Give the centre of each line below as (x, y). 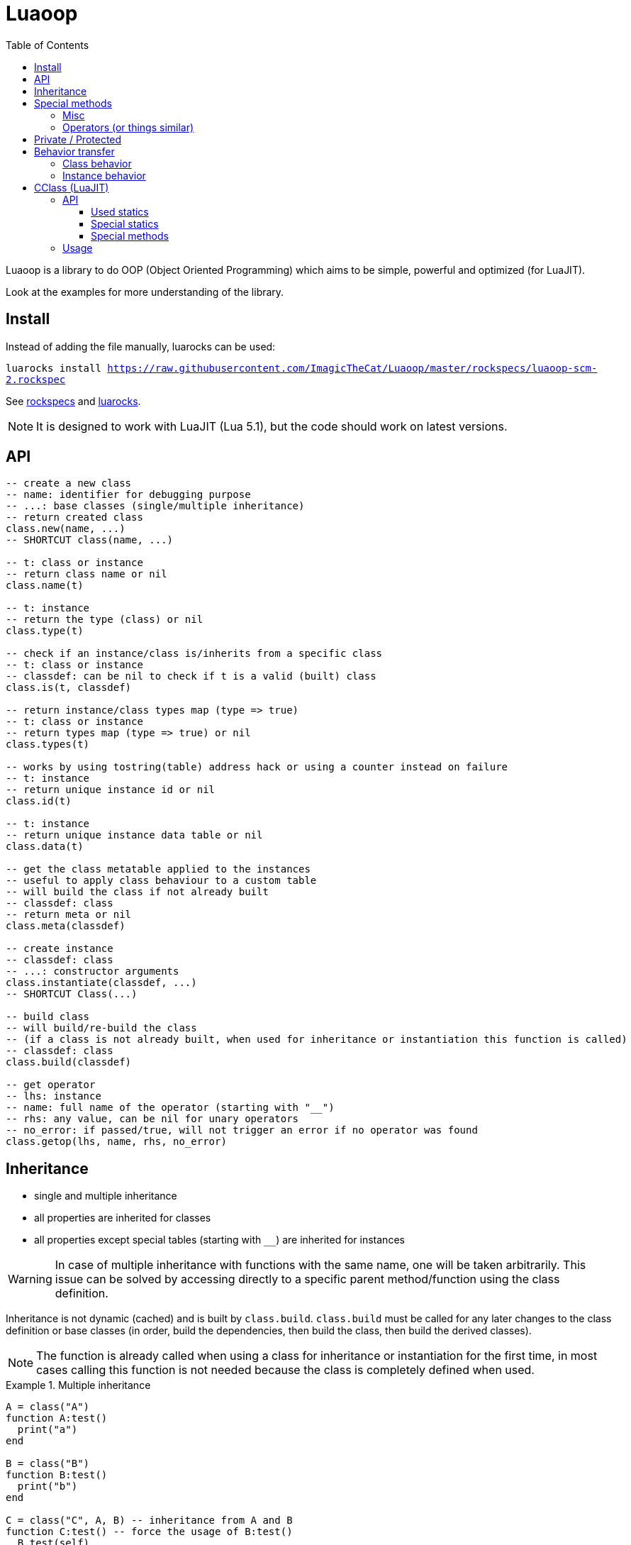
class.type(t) (45, 631)
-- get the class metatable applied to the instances (158, 869)
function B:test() (57, 1475)
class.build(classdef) (69, 1062)
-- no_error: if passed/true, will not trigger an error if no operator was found (242, 1130)
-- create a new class (69, 483)
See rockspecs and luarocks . (73, 401)
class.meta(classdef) (66, 926)
